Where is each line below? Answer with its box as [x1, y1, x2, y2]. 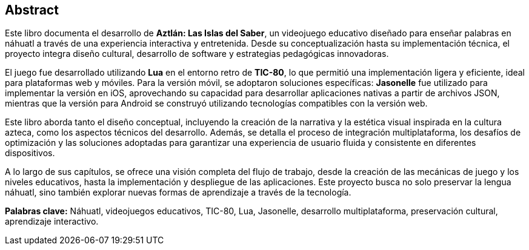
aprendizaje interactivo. [5, 216, 99, 227]
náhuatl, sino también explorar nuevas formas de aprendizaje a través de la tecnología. [5, 187, 351, 198]
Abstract [5, 2, 59, 18]
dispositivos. [5, 148, 55, 159]
